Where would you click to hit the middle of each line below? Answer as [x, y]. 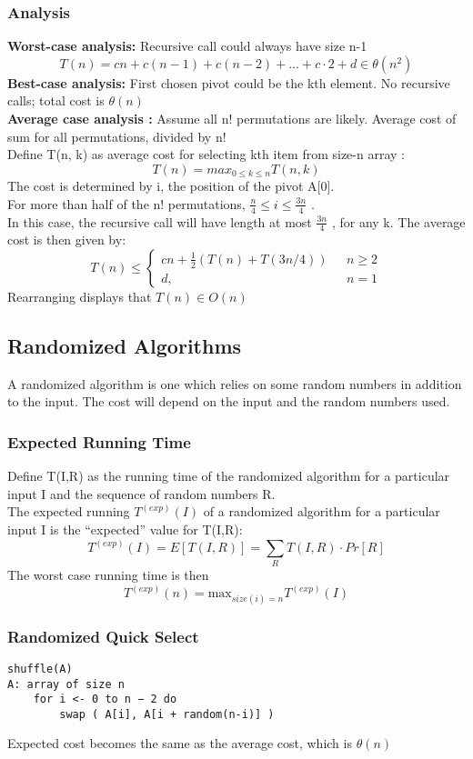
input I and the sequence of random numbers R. [141, 493]
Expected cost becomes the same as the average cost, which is [180, 743]
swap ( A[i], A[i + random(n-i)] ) [167, 714]
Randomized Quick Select [103, 636]
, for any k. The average [398, 221]
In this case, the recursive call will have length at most [160, 221]
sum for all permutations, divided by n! [117, 136]
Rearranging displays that [80, 297]
